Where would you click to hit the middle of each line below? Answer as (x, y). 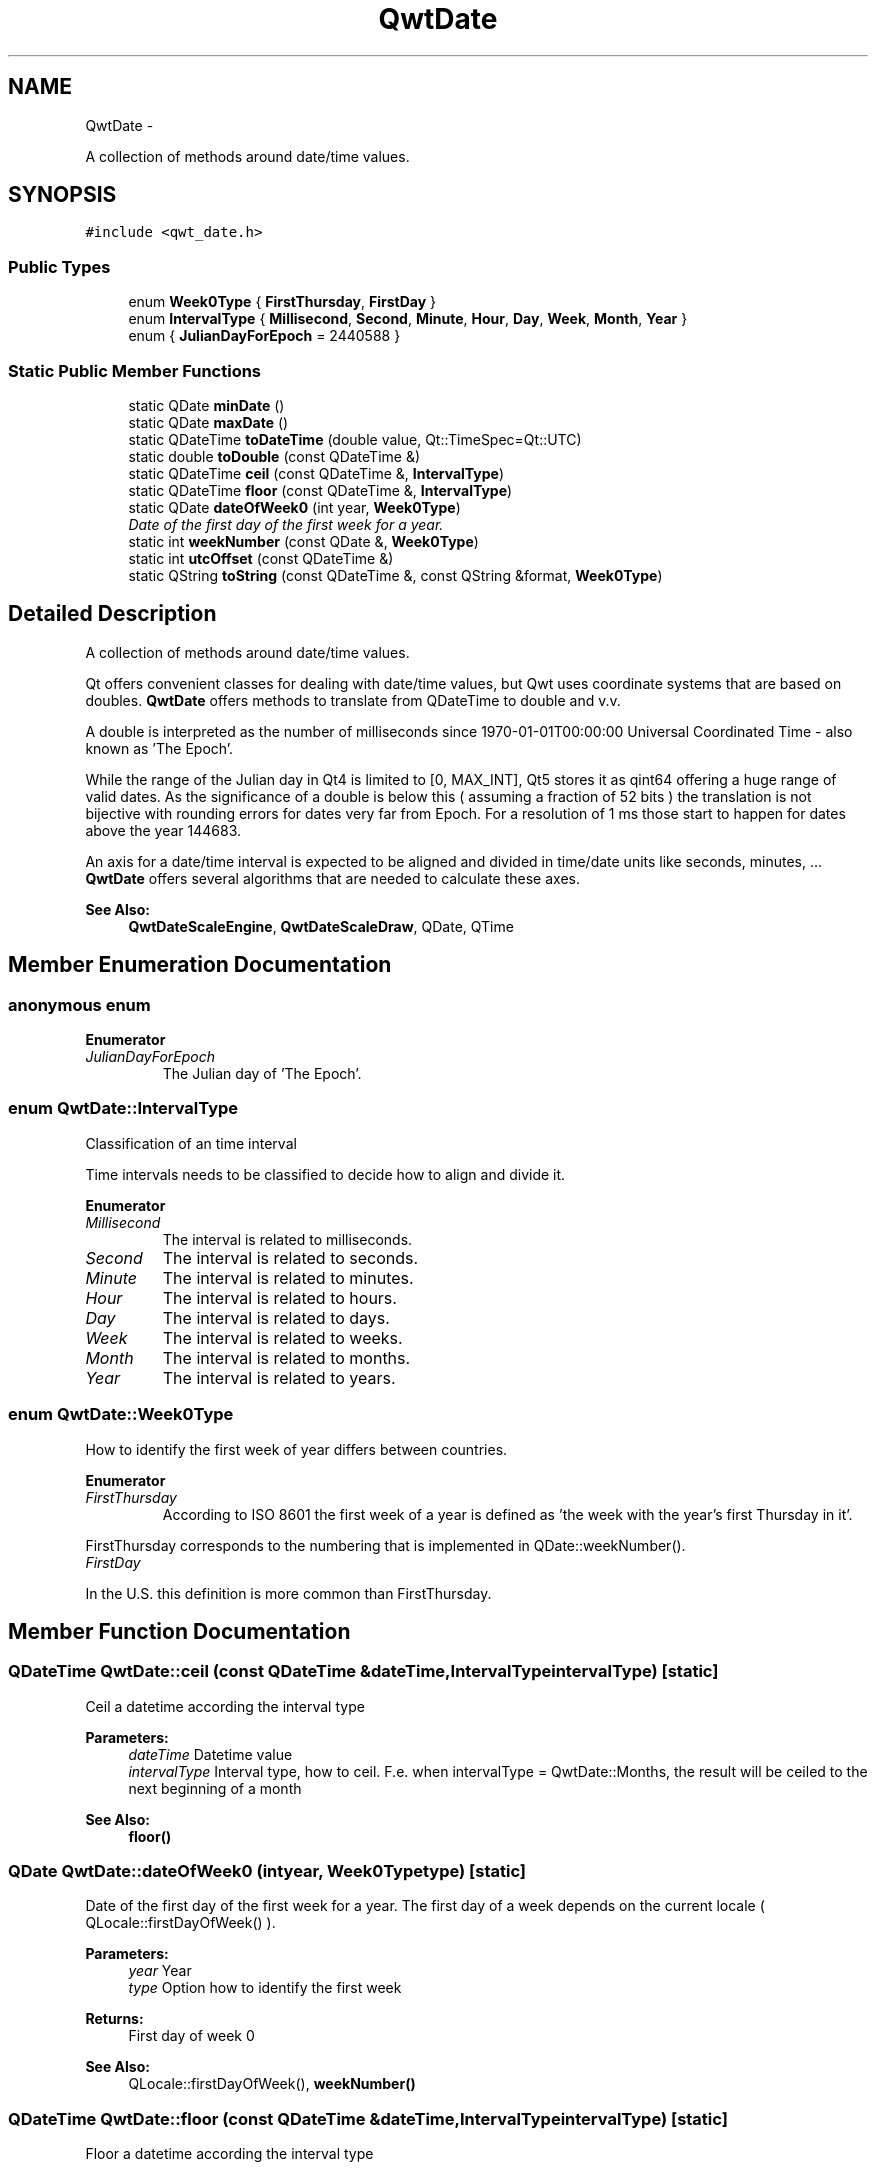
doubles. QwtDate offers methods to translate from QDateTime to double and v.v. (353, 700)
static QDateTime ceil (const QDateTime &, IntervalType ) (316, 473)
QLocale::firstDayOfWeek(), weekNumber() (272, 2084)
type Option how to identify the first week (265, 1988)
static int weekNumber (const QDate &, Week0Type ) (303, 541)
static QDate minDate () (206, 405)
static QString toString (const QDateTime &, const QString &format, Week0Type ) (395, 575)
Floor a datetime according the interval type (229, 2154)
